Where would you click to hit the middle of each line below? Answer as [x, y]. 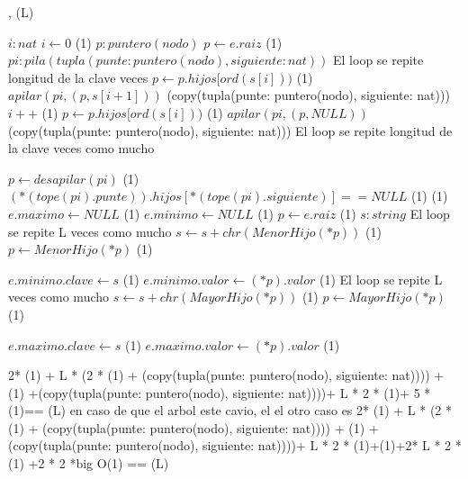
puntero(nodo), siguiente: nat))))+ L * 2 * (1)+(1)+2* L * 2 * [288, 445]
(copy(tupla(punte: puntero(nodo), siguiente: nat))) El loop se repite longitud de [230, 130]
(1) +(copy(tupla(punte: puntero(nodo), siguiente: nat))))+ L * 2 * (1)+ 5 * [220, 392]
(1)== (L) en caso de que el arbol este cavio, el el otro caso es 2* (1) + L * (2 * [230, 410]
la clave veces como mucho [81, 148]
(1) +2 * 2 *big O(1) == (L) [89, 463]
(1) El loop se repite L [381, 279]
